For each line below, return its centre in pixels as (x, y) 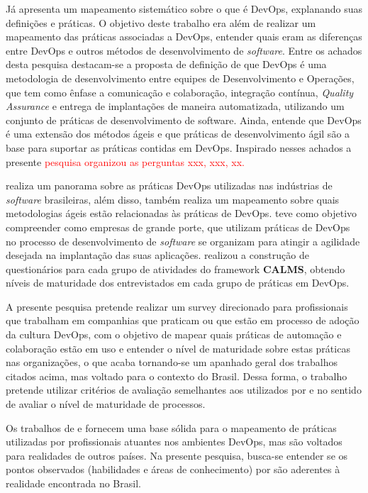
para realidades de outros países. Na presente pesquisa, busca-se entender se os (177, 455)
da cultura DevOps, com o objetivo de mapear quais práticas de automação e (174, 334)
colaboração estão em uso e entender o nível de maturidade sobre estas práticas (178, 348)
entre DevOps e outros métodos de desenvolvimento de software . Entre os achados (184, 50)
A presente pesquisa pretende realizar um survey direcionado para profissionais (177, 306)
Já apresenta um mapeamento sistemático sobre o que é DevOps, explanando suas (184, 9)
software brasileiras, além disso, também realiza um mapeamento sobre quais (173, 199)
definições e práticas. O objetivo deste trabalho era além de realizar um (161, 22)
